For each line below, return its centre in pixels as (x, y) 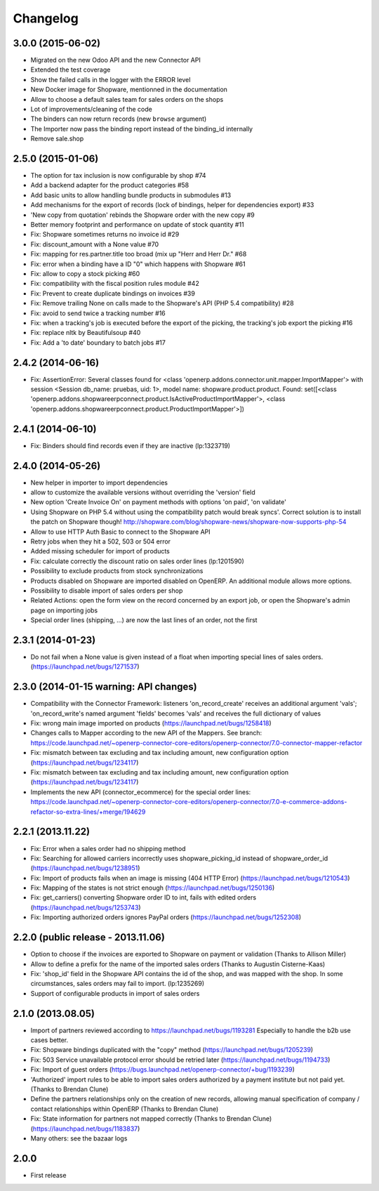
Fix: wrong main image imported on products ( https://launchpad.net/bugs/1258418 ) (151, 723)
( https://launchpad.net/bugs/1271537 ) (85, 666)
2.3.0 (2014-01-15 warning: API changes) (105, 687)
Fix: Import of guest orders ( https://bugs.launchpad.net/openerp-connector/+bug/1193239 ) (162, 1070)
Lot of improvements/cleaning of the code (91, 110)
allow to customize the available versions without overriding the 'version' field (143, 492)
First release (48, 1175)
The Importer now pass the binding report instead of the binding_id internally (141, 129)
